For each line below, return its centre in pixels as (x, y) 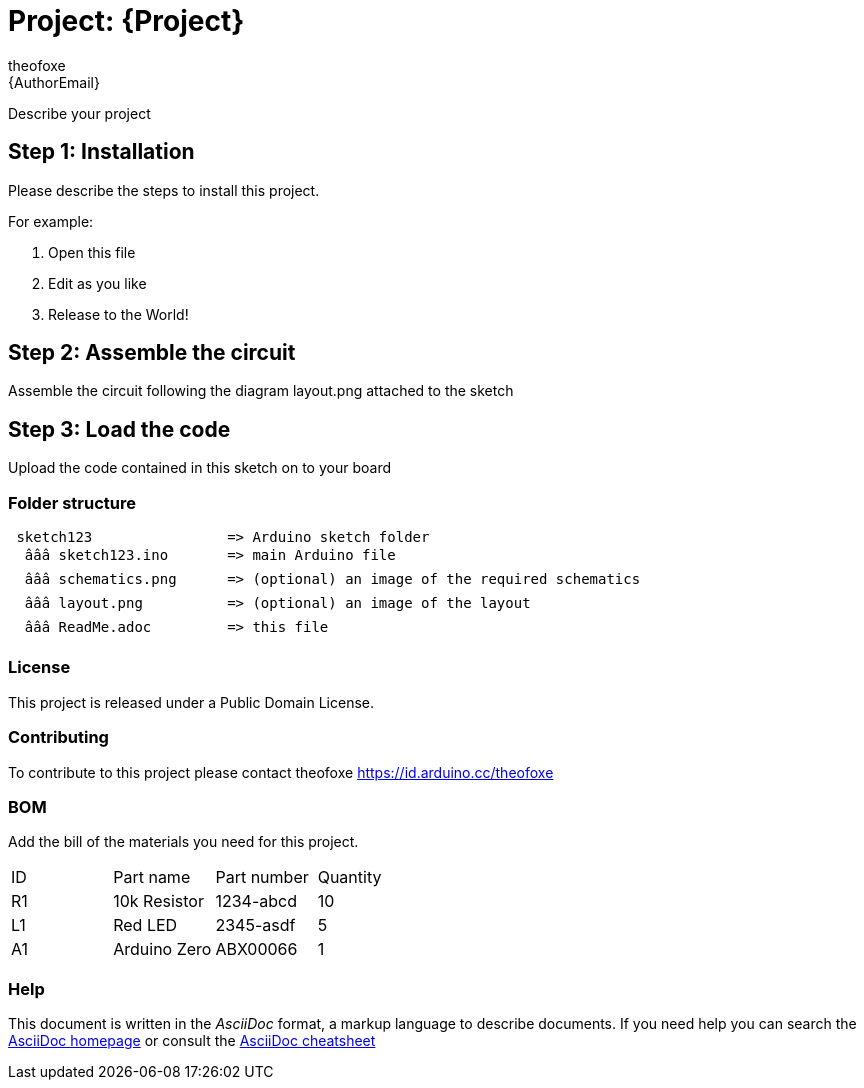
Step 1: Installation (101, 152)
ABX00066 (256, 949)
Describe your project (79, 113)
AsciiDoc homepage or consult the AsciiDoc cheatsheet (192, 1041)
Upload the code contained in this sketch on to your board (199, 468)
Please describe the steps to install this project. (164, 190)
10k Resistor (158, 901)
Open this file (92, 252)
